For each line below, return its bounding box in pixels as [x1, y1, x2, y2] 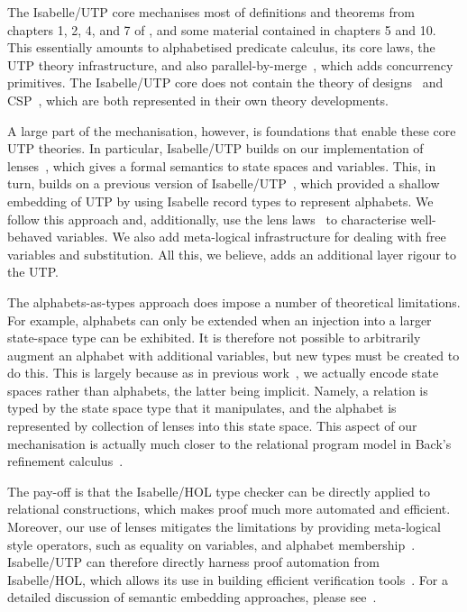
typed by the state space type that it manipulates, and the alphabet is [7, 398, 397, 417]
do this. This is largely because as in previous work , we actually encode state [7, 363, 439, 382]
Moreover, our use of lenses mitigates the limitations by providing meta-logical [7, 517, 441, 536]
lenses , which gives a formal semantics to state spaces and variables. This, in [7, 156, 436, 175]
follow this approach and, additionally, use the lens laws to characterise [7, 209, 407, 228]
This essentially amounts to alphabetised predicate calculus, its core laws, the [7, 38, 435, 57]
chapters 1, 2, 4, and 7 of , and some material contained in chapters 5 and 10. [7, 20, 436, 39]
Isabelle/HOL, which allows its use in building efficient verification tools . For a [7, 570, 448, 589]
